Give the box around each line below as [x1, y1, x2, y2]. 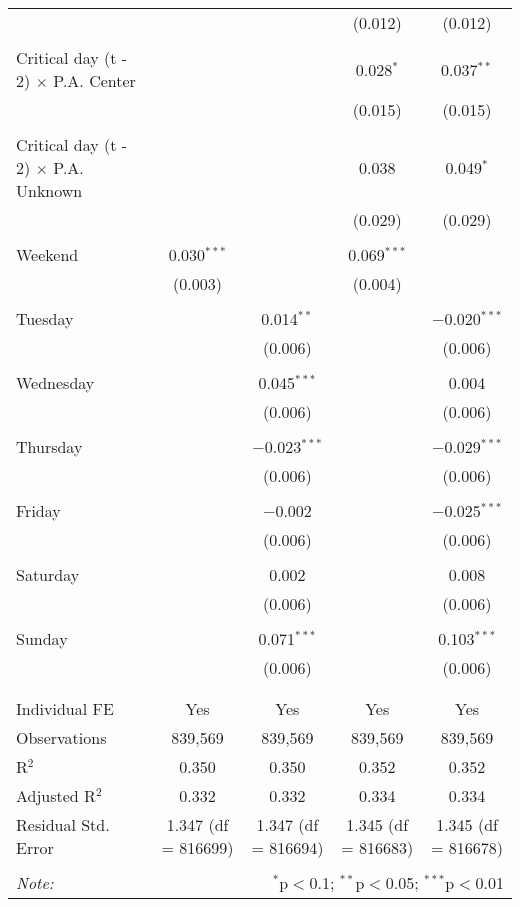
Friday [16, 499, 61, 522]
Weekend [16, 243, 79, 266]
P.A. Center [53, 69, 136, 92]
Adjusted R [16, 784, 96, 807]
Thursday [16, 435, 83, 458]
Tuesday [16, 307, 74, 330]
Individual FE [16, 697, 114, 720]
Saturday [16, 563, 80, 586]
